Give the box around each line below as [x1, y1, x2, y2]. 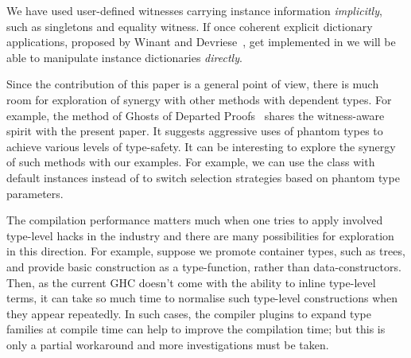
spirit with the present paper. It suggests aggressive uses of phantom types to [6, 123, 383, 139]
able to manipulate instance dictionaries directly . [6, 49, 242, 65]
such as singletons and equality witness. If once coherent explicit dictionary [6, 18, 373, 34]
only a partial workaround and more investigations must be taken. [6, 336, 329, 352]
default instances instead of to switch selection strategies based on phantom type [6, 169, 400, 185]
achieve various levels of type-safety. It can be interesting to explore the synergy [6, 138, 396, 154]
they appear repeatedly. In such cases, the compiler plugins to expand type [6, 305, 371, 321]
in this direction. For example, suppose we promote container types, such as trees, [6, 243, 405, 259]
